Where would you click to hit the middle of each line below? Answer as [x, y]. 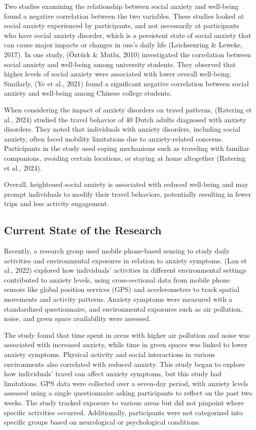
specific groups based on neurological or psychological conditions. [102, 422]
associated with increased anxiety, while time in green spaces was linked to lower [126, 344]
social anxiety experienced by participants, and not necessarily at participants [122, 25]
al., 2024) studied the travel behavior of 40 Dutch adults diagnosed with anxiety [125, 119]
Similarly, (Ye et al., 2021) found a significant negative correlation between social [127, 83]
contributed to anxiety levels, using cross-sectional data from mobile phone [117, 279]
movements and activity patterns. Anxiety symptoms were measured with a [118, 299]
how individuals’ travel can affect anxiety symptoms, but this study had [113, 374]
